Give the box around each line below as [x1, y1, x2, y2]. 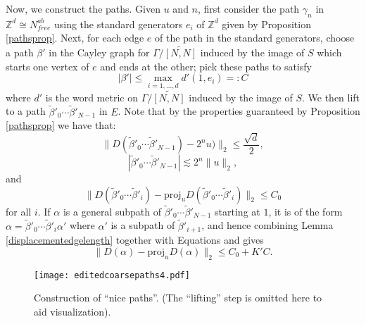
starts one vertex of [6, 58, 89, 73]
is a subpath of [111, 218, 175, 232]
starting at [215, 204, 260, 218]
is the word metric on [45, 89, 138, 104]
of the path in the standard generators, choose [155, 30, 355, 45]
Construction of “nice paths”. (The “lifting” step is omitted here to [34, 290, 322, 305]
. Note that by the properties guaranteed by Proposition [118, 104, 360, 118]
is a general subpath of [63, 204, 161, 218]
